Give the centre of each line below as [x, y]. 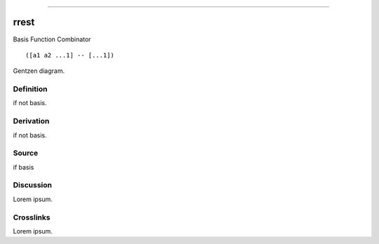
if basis [24, 167]
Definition [30, 89]
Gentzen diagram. [39, 71]
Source [26, 153]
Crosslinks [32, 217]
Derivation [31, 121]
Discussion [33, 185]
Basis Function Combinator [52, 39]
